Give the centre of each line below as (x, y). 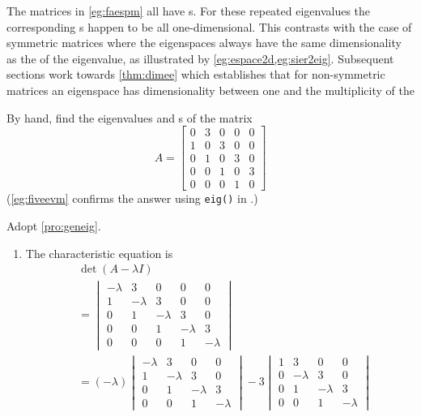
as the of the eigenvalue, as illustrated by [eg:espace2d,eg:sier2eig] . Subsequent (200, 58)
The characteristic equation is (99, 253)
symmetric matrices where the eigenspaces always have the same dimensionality (204, 43)
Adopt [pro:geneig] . (54, 225)
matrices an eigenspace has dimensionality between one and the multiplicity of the (210, 90)
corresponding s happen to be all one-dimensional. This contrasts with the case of (209, 26)
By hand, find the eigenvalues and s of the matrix (130, 117)
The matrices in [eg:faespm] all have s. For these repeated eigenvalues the (189, 11)
